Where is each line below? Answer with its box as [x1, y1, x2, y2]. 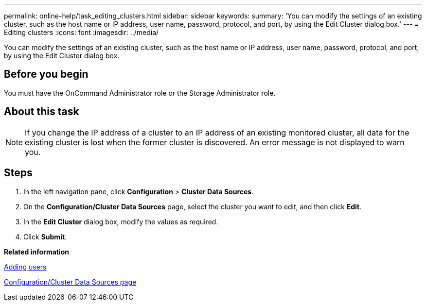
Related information [4, 247, 70, 256]
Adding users [4, 262, 47, 271]
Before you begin [4, 68, 89, 81]
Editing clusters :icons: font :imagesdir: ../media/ [4, 28, 159, 36]
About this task [4, 105, 79, 118]
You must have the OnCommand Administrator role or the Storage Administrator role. [4, 88, 276, 97]
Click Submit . [23, 232, 67, 241]
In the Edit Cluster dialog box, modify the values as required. [23, 217, 218, 226]
